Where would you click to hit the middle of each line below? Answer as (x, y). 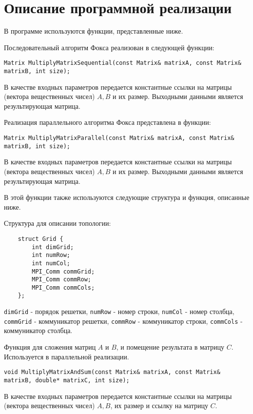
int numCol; (51, 263)
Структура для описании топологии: (58, 223)
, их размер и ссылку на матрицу (159, 405)
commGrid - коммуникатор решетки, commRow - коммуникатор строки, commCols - (123, 321)
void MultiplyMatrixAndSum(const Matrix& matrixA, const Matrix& (112, 372)
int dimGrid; (53, 247)
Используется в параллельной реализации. (67, 356)
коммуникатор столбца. (38, 330)
